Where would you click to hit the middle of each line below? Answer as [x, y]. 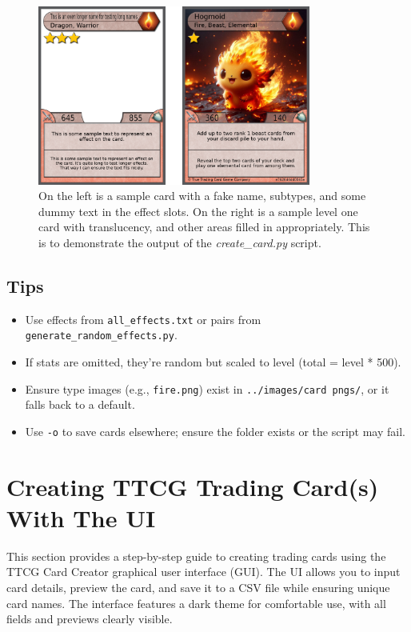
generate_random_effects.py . [101, 335]
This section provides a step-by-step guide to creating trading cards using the [196, 556]
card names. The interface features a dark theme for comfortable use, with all [196, 603]
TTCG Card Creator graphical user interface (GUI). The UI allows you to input [204, 572]
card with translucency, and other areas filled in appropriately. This [204, 227]
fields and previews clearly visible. [90, 619]
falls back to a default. [80, 404]
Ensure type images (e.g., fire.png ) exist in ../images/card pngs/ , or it [207, 388]
